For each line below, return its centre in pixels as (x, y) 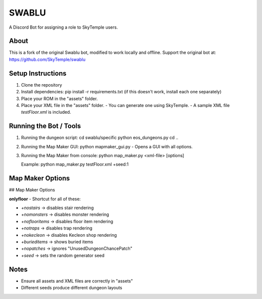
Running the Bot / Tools (45, 126)
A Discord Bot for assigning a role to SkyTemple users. (64, 27)
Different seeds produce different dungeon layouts (72, 288)
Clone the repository (42, 85)
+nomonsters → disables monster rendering (65, 214)
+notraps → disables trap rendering (57, 228)
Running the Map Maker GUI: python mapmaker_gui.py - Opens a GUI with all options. (107, 146)
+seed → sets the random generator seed (63, 255)
